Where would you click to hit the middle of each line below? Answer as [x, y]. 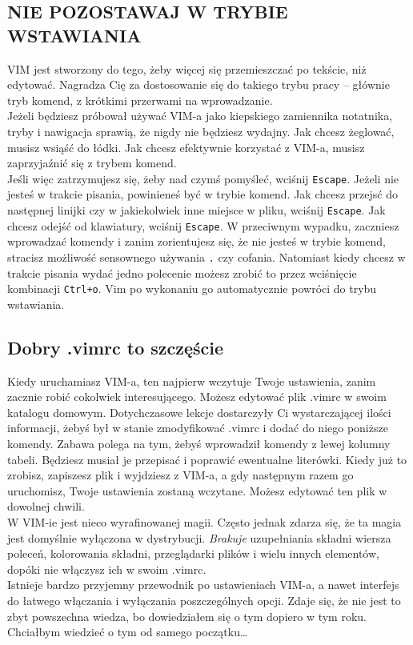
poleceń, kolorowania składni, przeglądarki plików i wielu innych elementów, [193, 553]
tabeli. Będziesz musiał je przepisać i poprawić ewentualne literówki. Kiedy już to [207, 459]
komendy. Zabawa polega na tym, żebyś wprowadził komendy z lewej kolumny [199, 443]
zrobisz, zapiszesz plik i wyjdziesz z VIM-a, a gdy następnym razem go [180, 475]
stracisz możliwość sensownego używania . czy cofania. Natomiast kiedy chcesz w [206, 256]
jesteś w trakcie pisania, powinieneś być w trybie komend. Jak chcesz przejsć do [202, 194]
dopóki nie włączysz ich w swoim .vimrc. [107, 569]
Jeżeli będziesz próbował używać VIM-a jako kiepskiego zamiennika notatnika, [200, 116]
